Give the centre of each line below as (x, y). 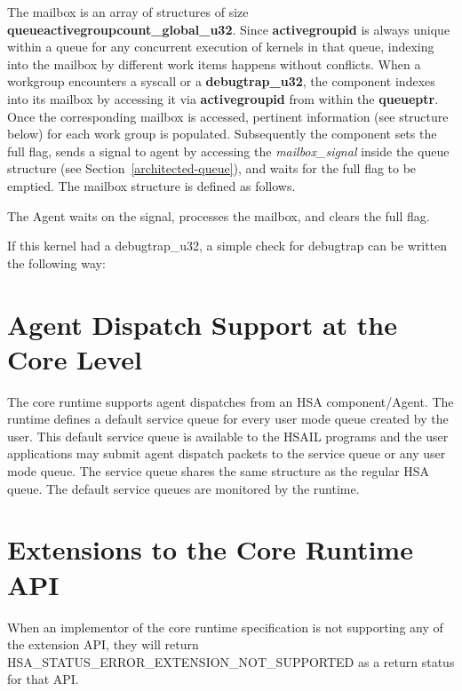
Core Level (75, 358)
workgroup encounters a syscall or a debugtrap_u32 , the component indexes (221, 81)
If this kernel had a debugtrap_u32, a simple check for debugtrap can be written (227, 246)
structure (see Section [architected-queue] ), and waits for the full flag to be (212, 168)
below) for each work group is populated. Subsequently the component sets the (222, 134)
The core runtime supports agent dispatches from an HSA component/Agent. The (231, 401)
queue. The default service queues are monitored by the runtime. (183, 488)
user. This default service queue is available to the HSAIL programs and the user (228, 436)
